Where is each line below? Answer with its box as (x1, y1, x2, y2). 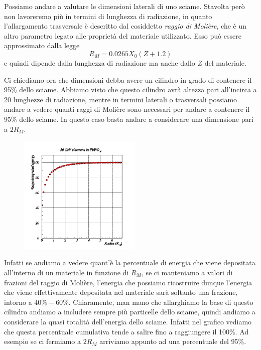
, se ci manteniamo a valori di (141, 267, 233, 278)
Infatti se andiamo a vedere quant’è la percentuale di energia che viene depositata (4, 257, 255, 268)
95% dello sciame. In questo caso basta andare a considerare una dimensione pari (4, 113, 253, 124)
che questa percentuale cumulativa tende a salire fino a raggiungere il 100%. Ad (4, 326, 249, 336)
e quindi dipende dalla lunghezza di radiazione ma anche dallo (4, 57, 195, 68)
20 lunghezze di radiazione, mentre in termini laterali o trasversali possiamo (4, 94, 237, 104)
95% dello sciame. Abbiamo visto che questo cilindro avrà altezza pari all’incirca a (4, 84, 257, 95)
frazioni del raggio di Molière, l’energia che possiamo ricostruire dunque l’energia (4, 277, 252, 287)
